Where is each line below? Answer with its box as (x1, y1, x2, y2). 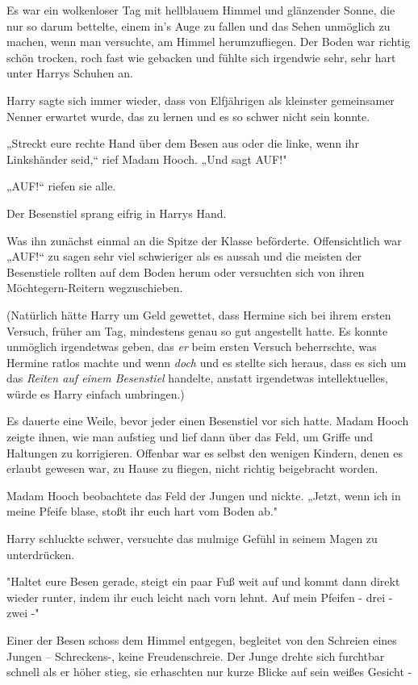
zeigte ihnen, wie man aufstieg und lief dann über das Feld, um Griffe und (6, 428, 374, 445)
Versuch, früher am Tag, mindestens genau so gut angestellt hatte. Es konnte (6, 322, 388, 339)
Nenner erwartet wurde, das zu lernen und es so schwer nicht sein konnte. (6, 107, 370, 124)
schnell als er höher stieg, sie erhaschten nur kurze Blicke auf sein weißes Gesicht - (6, 663, 412, 680)
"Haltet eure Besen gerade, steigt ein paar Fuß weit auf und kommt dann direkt (6, 573, 400, 590)
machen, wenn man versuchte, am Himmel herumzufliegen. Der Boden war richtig (6, 33, 411, 50)
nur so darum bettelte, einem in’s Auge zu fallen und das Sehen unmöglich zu (6, 17, 391, 34)
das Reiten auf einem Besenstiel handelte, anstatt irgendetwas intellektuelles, (6, 370, 388, 386)
